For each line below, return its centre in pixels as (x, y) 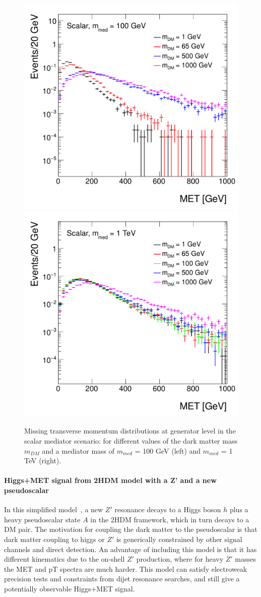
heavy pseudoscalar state (42, 519)
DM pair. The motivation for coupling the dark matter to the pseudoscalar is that (131, 529)
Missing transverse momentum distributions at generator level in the (130, 431)
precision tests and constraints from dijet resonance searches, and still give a (122, 579)
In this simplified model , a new (54, 509)
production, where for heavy (180, 559)
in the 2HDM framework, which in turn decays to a (170, 519)
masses (245, 559)
